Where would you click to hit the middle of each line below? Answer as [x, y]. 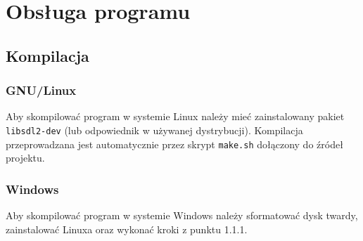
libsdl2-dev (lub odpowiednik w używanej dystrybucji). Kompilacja [154, 130]
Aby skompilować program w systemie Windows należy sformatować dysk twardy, [182, 215]
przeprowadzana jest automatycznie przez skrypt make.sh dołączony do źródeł [174, 144]
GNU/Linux [41, 90]
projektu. [25, 158]
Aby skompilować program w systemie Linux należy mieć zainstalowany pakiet [175, 116]
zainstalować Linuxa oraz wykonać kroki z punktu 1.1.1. [127, 229]
